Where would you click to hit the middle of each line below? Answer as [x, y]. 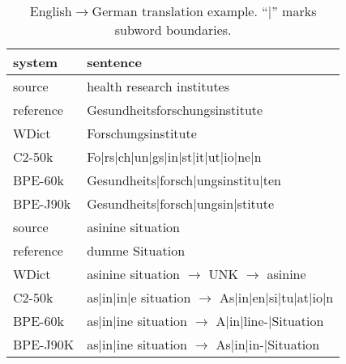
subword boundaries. [173, 30]
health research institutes [158, 86]
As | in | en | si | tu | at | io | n [276, 297]
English [51, 11]
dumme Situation [136, 250]
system [36, 62]
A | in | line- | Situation [270, 321]
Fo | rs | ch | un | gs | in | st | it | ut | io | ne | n [174, 157]
